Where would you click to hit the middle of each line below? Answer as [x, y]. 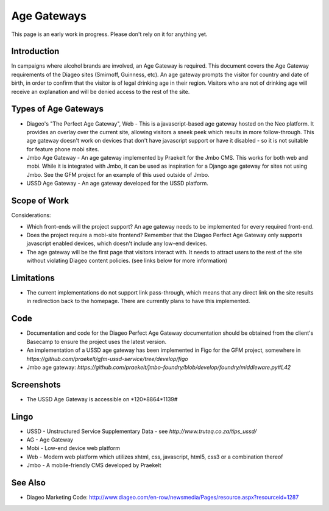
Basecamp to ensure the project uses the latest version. [97, 341]
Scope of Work [40, 201]
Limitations [33, 278]
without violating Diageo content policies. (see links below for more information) [127, 261]
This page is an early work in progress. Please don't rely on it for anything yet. [109, 34]
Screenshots [36, 384]
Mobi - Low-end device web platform [73, 448]
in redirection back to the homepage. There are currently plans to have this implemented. [138, 301]
